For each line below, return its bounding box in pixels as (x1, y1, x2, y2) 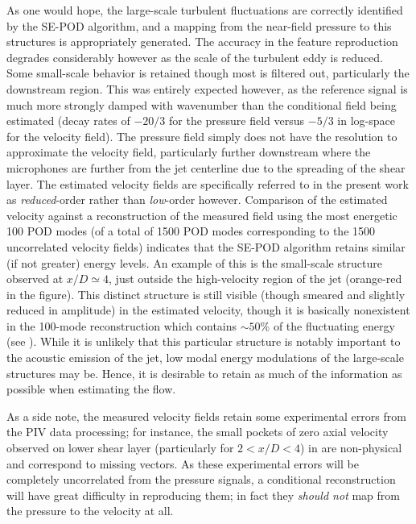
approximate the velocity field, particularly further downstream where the (6, 143, 371, 160)
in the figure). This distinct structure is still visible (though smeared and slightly (6, 285, 406, 302)
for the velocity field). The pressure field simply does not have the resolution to (6, 127, 397, 144)
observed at (6, 270, 64, 287)
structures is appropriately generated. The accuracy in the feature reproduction (6, 33, 398, 50)
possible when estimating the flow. (6, 381, 176, 397)
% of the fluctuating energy (260, 317, 395, 334)
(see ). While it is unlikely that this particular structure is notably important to (6, 333, 401, 350)
